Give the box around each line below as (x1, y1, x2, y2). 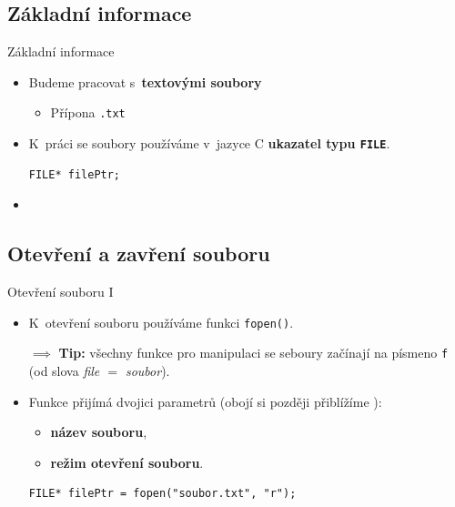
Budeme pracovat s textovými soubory (28, 72, 262, 91)
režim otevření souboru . (50, 452, 204, 472)
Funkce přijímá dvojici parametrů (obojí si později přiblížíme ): (28, 391, 382, 411)
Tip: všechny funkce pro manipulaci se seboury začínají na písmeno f (58, 343, 449, 362)
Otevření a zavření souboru (7, 239, 270, 268)
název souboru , (50, 422, 147, 441)
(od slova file (28, 361, 100, 380)
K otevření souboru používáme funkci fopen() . (28, 312, 294, 331)
